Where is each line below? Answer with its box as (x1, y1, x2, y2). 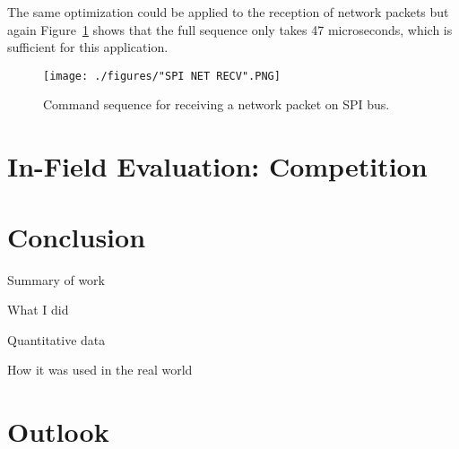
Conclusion (7, 218, 146, 255)
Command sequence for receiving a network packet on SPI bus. (43, 95, 390, 114)
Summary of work (7, 270, 105, 289)
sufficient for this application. (7, 38, 169, 56)
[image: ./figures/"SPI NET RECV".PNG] (43, 69, 281, 82)
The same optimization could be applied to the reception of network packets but (7, 3, 449, 21)
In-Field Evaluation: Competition (7, 148, 428, 185)
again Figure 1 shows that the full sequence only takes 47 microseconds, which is (7, 20, 453, 39)
